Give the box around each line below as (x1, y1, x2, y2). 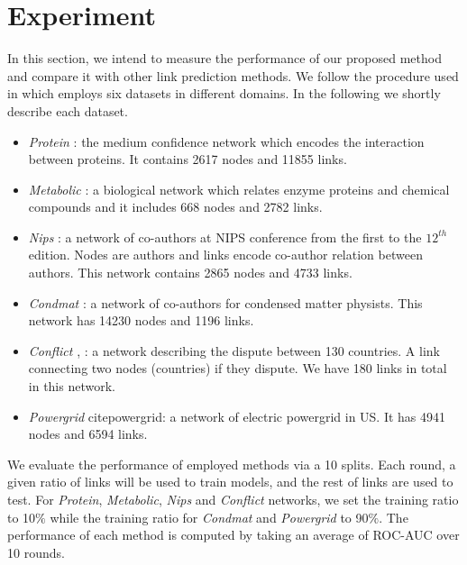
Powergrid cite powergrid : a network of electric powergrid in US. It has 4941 (28, 406, 446, 425)
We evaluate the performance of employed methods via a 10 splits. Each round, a (7, 454, 456, 473)
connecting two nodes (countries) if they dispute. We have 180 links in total (28, 359, 447, 378)
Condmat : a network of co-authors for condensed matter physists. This (28, 293, 423, 312)
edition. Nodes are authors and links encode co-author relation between (28, 245, 423, 264)
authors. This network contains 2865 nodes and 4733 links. (28, 263, 353, 282)
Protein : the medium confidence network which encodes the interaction (28, 132, 425, 150)
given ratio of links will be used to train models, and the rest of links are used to (7, 472, 453, 491)
